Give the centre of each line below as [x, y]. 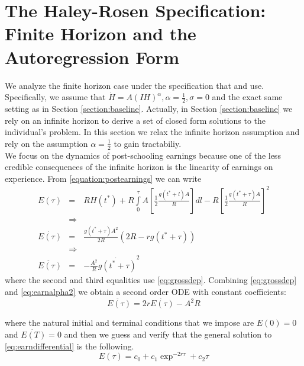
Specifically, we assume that [55, 97]
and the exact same [247, 97]
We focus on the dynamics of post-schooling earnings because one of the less [143, 155]
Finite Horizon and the [101, 33]
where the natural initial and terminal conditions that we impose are [130, 322]
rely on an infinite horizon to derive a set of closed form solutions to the [135, 120]
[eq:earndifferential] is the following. [69, 346]
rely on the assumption [46, 143]
